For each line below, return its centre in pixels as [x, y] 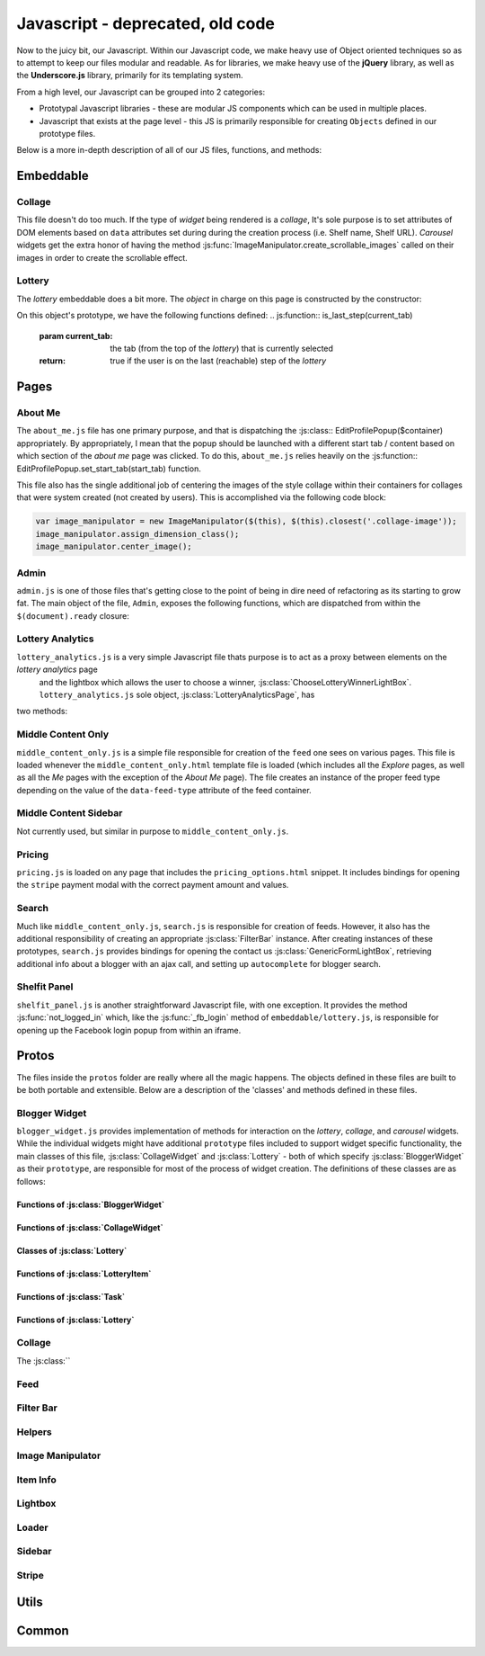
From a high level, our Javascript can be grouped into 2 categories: [141, 92]
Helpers [35, 1432]
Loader [32, 1527]
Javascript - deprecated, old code [146, 23]
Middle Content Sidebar [70, 813]
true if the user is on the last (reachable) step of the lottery [218, 361]
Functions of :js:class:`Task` [71, 1296]
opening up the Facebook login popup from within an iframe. [129, 1030]
